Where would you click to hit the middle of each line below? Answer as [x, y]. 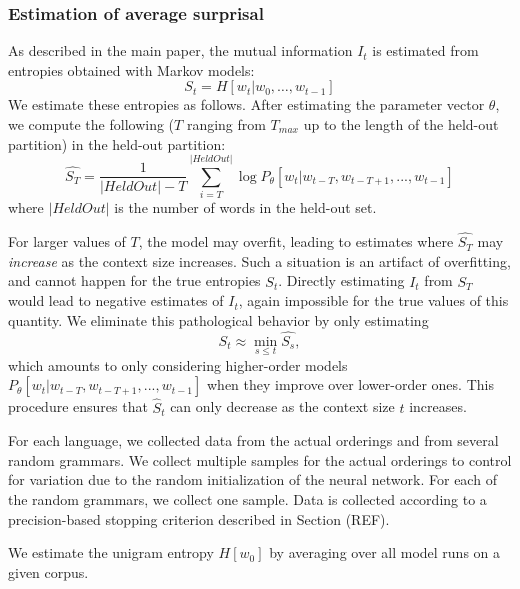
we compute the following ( [91, 124]
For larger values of [67, 241]
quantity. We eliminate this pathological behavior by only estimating [218, 319]
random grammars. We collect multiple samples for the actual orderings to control [260, 459]
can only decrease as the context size [282, 406]
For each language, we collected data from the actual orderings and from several [253, 440]
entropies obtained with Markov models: [131, 69]
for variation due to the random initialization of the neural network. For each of [252, 479]
